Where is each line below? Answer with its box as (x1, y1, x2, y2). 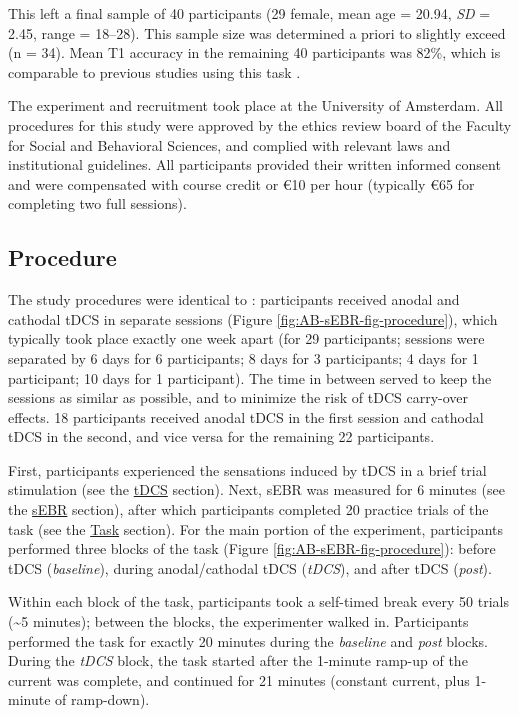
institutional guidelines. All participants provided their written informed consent (8, 154, 501, 175)
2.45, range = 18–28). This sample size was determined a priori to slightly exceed (8, 22, 506, 43)
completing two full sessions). (8, 193, 187, 214)
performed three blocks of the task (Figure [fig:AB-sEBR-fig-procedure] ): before (8, 538, 496, 559)
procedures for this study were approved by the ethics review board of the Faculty (8, 114, 512, 135)
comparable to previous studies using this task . (8, 61, 301, 82)
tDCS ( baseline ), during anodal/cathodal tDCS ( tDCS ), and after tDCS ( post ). (8, 557, 492, 578)
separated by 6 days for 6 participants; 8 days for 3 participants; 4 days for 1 (8, 347, 479, 368)
